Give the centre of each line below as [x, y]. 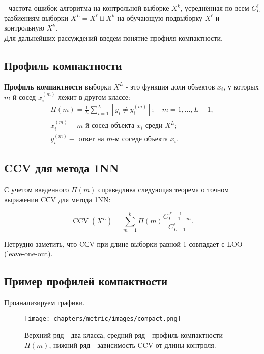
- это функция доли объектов [170, 86]
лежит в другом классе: [94, 96]
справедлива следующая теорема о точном [164, 189]
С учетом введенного [37, 189]
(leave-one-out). [28, 254]
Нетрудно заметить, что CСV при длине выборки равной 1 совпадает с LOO [123, 243]
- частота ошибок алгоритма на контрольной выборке [87, 8]
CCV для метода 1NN [62, 168]
